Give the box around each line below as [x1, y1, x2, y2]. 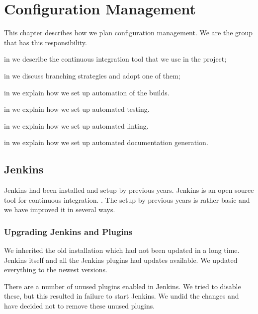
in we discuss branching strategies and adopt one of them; [4, 70, 180, 80]
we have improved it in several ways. [4, 204, 115, 215]
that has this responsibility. [4, 37, 87, 47]
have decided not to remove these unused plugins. [4, 301, 155, 311]
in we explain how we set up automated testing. [4, 104, 150, 114]
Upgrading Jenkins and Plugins [4, 225, 133, 237]
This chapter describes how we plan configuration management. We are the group [4, 27, 253, 38]
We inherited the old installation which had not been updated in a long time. [4, 245, 240, 255]
